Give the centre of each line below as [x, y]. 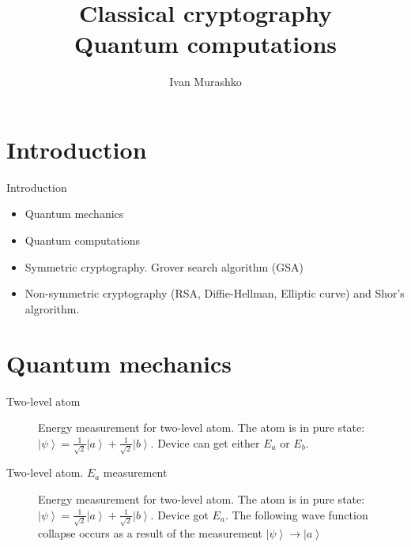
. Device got [179, 514]
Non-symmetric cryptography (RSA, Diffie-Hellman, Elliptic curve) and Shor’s [215, 293]
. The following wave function [296, 514]
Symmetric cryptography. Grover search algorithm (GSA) [164, 266]
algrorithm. [52, 308]
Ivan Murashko [205, 82]
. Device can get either [205, 442]
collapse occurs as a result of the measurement [150, 533]
